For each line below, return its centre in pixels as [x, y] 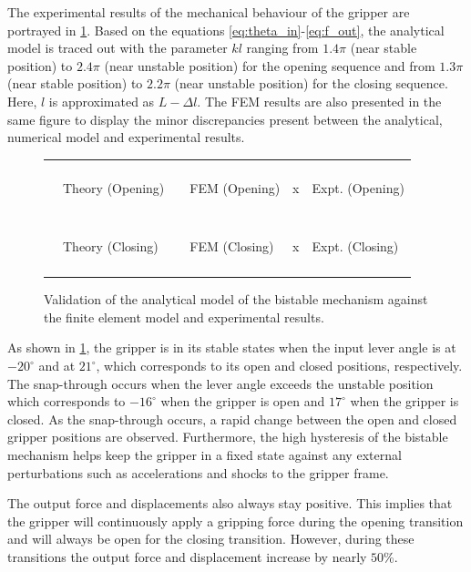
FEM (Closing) [232, 246]
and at [57, 366]
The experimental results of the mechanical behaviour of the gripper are [209, 12]
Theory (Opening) [114, 188]
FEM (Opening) [235, 188]
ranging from [282, 48]
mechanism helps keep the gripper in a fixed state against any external [205, 455]
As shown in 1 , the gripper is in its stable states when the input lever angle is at [232, 347]
